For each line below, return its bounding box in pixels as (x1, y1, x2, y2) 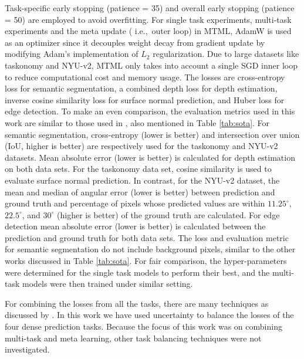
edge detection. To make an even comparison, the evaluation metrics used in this (5, 105, 295, 117)
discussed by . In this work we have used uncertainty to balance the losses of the (5, 309, 294, 321)
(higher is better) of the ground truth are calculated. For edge (57, 208, 280, 221)
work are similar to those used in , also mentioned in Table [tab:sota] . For (5, 116, 270, 128)
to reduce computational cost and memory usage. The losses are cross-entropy (5, 70, 285, 83)
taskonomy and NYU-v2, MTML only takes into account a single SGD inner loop (5, 59, 298, 71)
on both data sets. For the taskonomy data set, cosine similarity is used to (5, 162, 272, 175)
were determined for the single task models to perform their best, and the (5, 266, 270, 278)
